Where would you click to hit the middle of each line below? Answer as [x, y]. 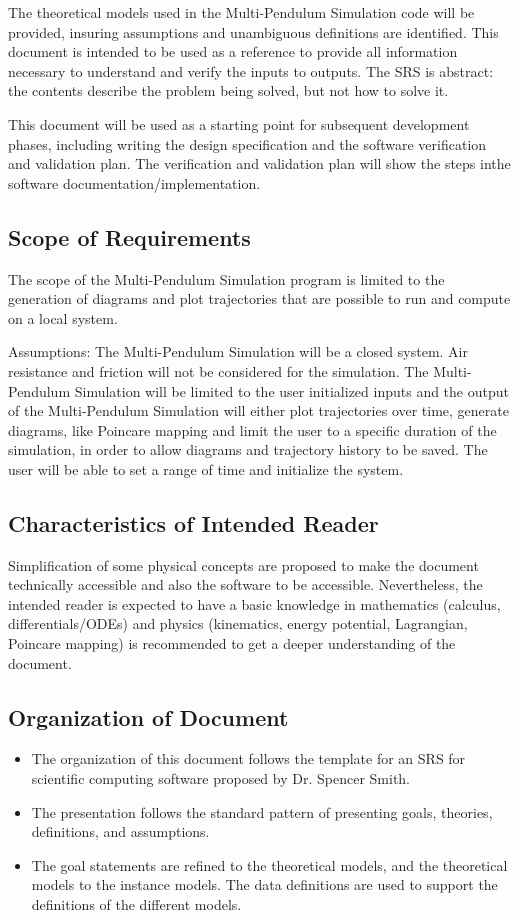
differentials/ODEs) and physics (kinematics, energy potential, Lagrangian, [238, 623]
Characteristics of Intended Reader [193, 522]
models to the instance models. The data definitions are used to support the [264, 884]
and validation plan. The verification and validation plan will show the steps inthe [259, 163]
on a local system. [63, 317]
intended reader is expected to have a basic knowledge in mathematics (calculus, [254, 603]
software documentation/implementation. [134, 182]
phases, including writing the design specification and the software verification [247, 143]
